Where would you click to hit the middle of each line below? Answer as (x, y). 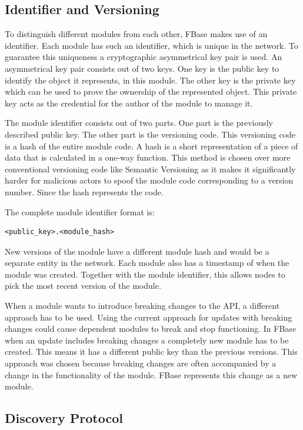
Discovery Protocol (64, 418)
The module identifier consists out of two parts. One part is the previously (139, 123)
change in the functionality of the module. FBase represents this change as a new (151, 374)
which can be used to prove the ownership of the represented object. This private (151, 91)
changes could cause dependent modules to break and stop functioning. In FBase (151, 329)
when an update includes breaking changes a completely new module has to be (147, 340)
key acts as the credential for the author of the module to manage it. (129, 103)
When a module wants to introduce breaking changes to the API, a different (142, 306)
